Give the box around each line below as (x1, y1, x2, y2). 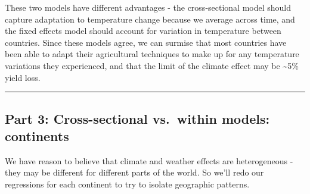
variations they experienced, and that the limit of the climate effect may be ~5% (5, 59, 299, 71)
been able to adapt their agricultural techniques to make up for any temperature (5, 48, 299, 60)
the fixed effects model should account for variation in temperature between (5, 24, 281, 37)
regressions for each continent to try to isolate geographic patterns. (5, 177, 250, 190)
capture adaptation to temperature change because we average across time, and (5, 12, 295, 25)
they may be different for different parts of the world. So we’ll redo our (5, 166, 264, 179)
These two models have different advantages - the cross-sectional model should (5, 1, 292, 13)
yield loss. (5, 71, 41, 83)
